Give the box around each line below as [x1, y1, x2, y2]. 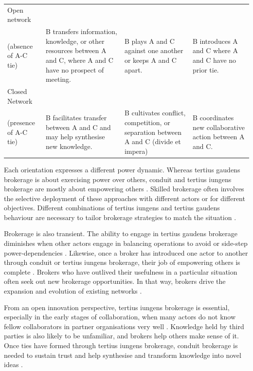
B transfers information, [45, 26, 117, 37]
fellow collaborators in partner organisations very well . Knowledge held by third [4, 321, 244, 331]
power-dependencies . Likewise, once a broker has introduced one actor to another [4, 247, 248, 258]
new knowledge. [45, 141, 92, 151]
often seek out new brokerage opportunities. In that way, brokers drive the [4, 276, 226, 286]
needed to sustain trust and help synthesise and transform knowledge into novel [4, 350, 241, 360]
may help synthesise [45, 131, 105, 142]
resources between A [45, 45, 107, 56]
